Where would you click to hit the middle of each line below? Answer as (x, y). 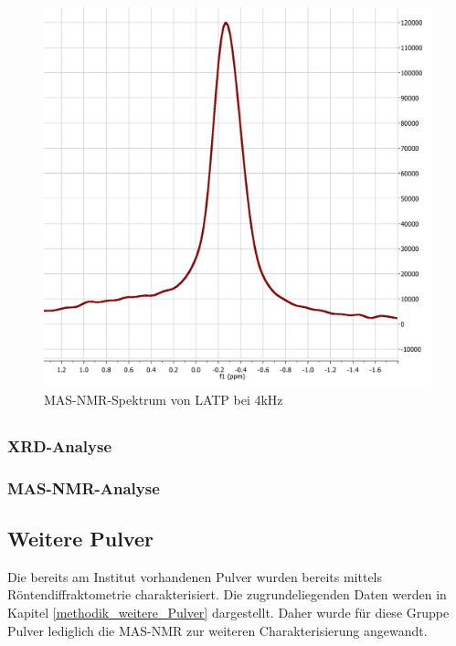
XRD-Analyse (60, 445)
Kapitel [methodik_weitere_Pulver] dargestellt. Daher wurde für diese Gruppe (228, 613)
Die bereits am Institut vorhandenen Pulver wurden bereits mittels (195, 576)
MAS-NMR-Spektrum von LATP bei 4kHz (164, 399)
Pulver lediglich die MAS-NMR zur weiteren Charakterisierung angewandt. (217, 630)
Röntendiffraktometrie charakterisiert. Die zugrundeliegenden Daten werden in (227, 594)
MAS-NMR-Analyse (84, 487)
